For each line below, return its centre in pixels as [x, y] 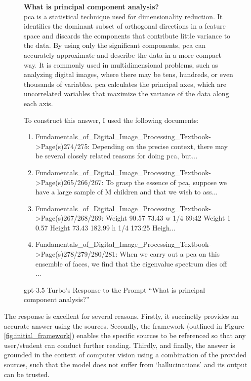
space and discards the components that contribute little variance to [127, 35]
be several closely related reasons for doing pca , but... [116, 156]
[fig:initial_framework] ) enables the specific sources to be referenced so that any [125, 335]
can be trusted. [27, 374]
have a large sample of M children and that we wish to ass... [126, 192]
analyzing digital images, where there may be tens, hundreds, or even [128, 74]
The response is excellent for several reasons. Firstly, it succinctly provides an [121, 316]
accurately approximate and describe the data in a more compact [123, 55]
